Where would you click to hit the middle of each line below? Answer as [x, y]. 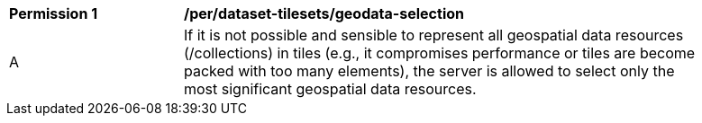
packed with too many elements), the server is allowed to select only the [429, 71]
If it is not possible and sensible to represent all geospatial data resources [434, 35]
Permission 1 [54, 13]
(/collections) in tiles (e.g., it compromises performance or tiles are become [440, 53]
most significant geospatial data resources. [330, 89]
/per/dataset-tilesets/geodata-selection [324, 13]
